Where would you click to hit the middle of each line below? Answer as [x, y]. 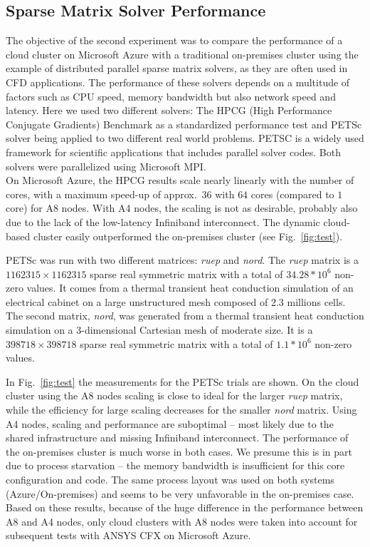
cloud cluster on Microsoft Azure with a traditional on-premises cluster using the [182, 54]
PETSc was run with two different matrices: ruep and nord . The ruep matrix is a [182, 260]
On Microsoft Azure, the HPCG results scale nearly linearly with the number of [180, 180]
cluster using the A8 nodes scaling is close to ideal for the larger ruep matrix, [174, 395]
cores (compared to [292, 194]
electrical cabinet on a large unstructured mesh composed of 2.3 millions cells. [176, 301]
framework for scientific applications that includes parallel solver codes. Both [173, 152]
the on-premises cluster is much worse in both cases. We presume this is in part [179, 451]
